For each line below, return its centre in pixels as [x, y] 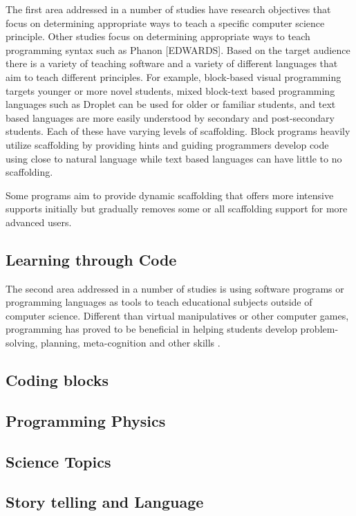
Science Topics [58, 461]
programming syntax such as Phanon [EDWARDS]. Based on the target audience [178, 49]
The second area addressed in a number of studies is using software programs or [175, 288]
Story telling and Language [105, 502]
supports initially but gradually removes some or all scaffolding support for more [177, 209]
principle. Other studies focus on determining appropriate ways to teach [158, 36]
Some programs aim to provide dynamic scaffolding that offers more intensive [170, 195]
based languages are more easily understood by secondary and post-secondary [170, 117]
